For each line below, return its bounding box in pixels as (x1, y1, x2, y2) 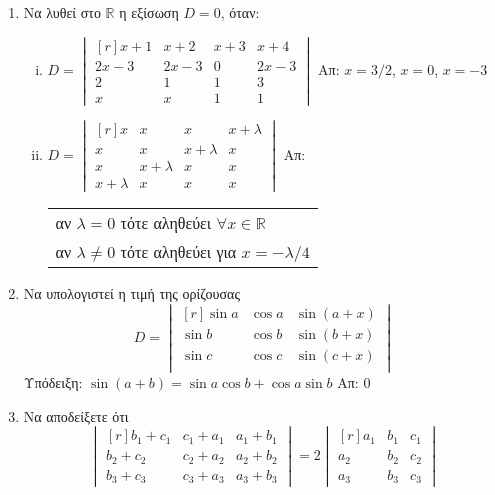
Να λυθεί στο (23, 2, 101, 22)
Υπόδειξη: (23, 372, 83, 393)
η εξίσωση (119, 2, 179, 22)
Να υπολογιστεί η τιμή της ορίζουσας (23, 283, 240, 304)
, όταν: (220, 2, 260, 22)
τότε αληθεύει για (120, 240, 237, 264)
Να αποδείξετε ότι (23, 405, 129, 426)
